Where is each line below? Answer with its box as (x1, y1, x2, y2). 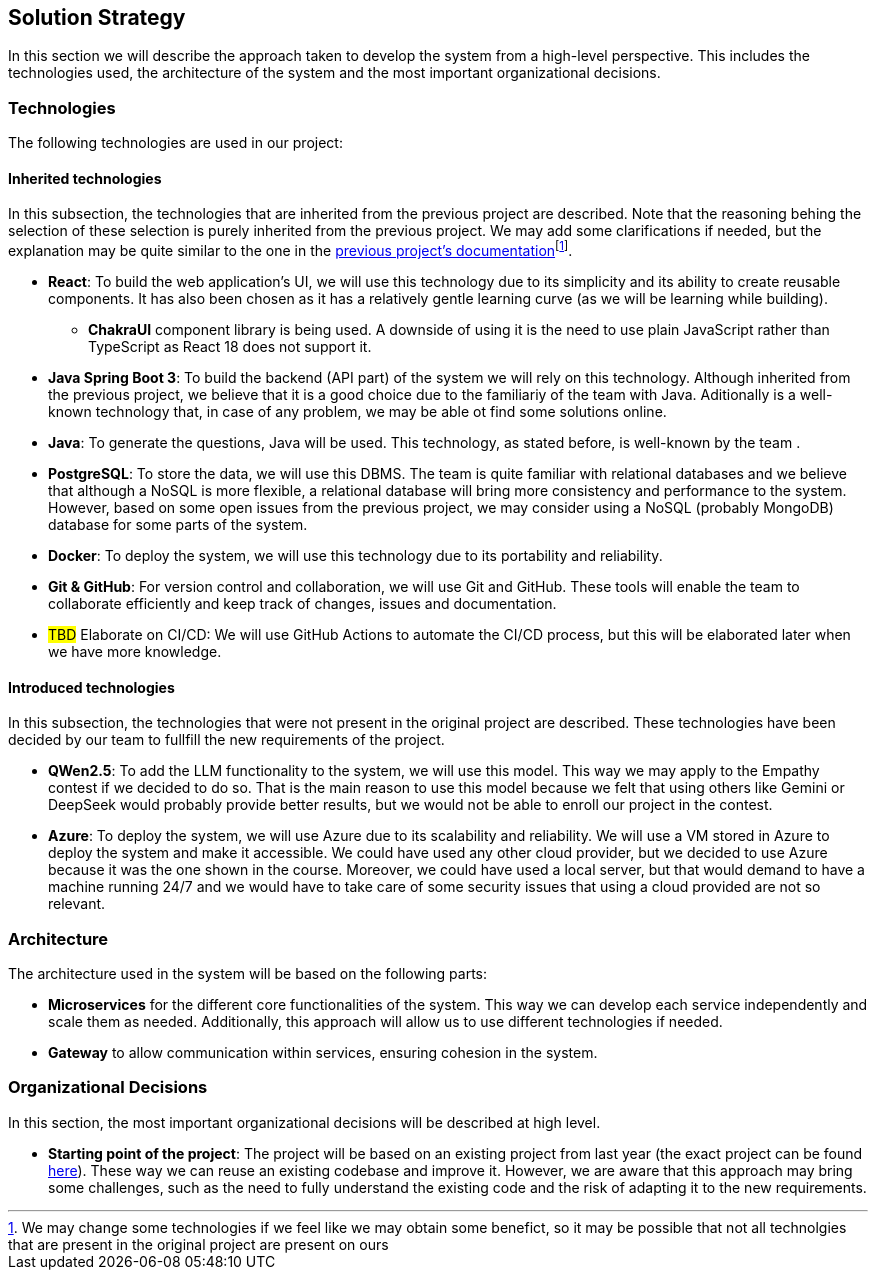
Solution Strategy (8, 5, 186, 30)
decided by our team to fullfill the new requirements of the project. (8, 731, 445, 749)
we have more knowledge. (48, 643, 222, 661)
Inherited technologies (8, 169, 162, 187)
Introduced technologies (8, 678, 175, 696)
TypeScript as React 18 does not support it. (88, 338, 372, 356)
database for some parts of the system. (48, 516, 308, 534)
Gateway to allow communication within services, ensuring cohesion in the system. (48, 1044, 598, 1062)
